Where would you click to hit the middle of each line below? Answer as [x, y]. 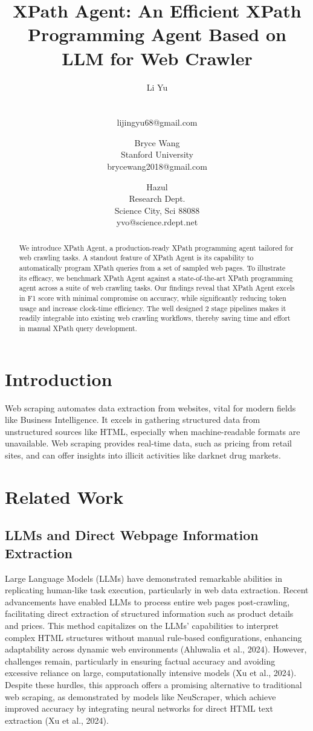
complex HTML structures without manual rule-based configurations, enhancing [153, 637]
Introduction [59, 378]
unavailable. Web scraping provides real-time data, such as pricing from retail [149, 443]
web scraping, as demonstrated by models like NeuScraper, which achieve [140, 696]
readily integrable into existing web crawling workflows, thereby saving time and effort [155, 318]
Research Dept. [157, 198]
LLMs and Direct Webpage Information [132, 535]
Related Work [64, 496]
